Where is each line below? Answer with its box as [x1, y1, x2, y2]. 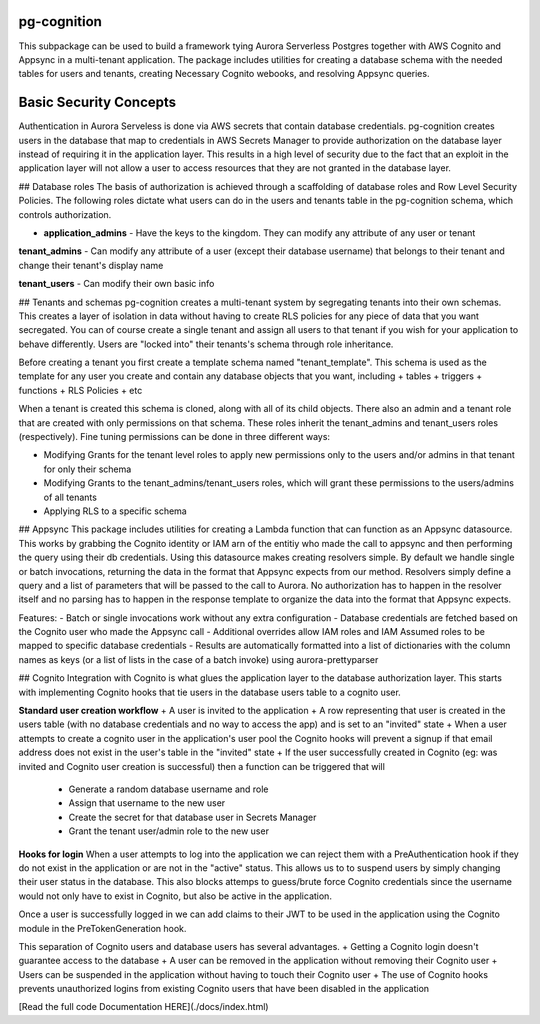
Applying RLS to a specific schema [43, 505, 187, 517]
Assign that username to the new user [68, 797, 226, 809]
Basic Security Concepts [18, 94, 177, 111]
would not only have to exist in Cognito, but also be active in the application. [18, 890, 332, 902]
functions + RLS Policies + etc [18, 384, 143, 396]
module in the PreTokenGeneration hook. [18, 922, 187, 934]
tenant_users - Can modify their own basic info [18, 278, 215, 290]
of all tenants [43, 491, 97, 503]
